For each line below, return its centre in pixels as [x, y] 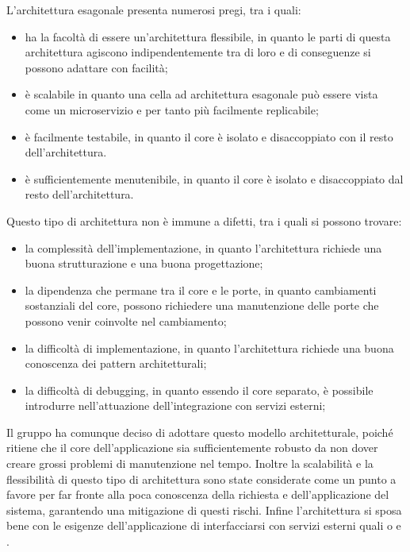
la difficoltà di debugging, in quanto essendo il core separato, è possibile [199, 390]
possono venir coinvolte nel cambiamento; [126, 320]
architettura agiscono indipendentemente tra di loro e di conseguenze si [198, 52]
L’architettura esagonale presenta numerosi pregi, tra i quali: [154, 10]
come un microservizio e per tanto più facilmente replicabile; [172, 109]
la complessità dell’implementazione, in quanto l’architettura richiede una [203, 247]
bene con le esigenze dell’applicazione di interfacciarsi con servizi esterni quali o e [204, 525]
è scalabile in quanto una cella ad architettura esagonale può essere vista [201, 94]
